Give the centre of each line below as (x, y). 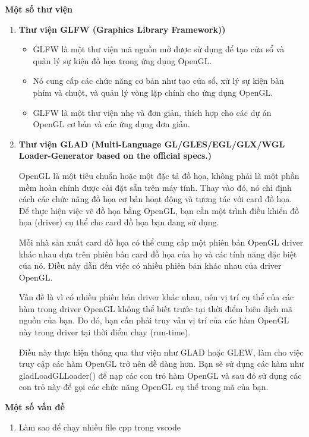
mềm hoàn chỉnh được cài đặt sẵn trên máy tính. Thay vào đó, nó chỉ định (155, 187)
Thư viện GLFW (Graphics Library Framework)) (122, 29)
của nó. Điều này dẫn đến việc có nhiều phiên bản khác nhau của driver (150, 265)
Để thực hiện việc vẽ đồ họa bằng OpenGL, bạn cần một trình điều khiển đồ (159, 210)
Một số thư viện (39, 9)
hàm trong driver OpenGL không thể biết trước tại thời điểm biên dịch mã (155, 308)
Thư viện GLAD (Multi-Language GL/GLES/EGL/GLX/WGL (152, 144)
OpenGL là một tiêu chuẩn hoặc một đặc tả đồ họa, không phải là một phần (159, 175)
